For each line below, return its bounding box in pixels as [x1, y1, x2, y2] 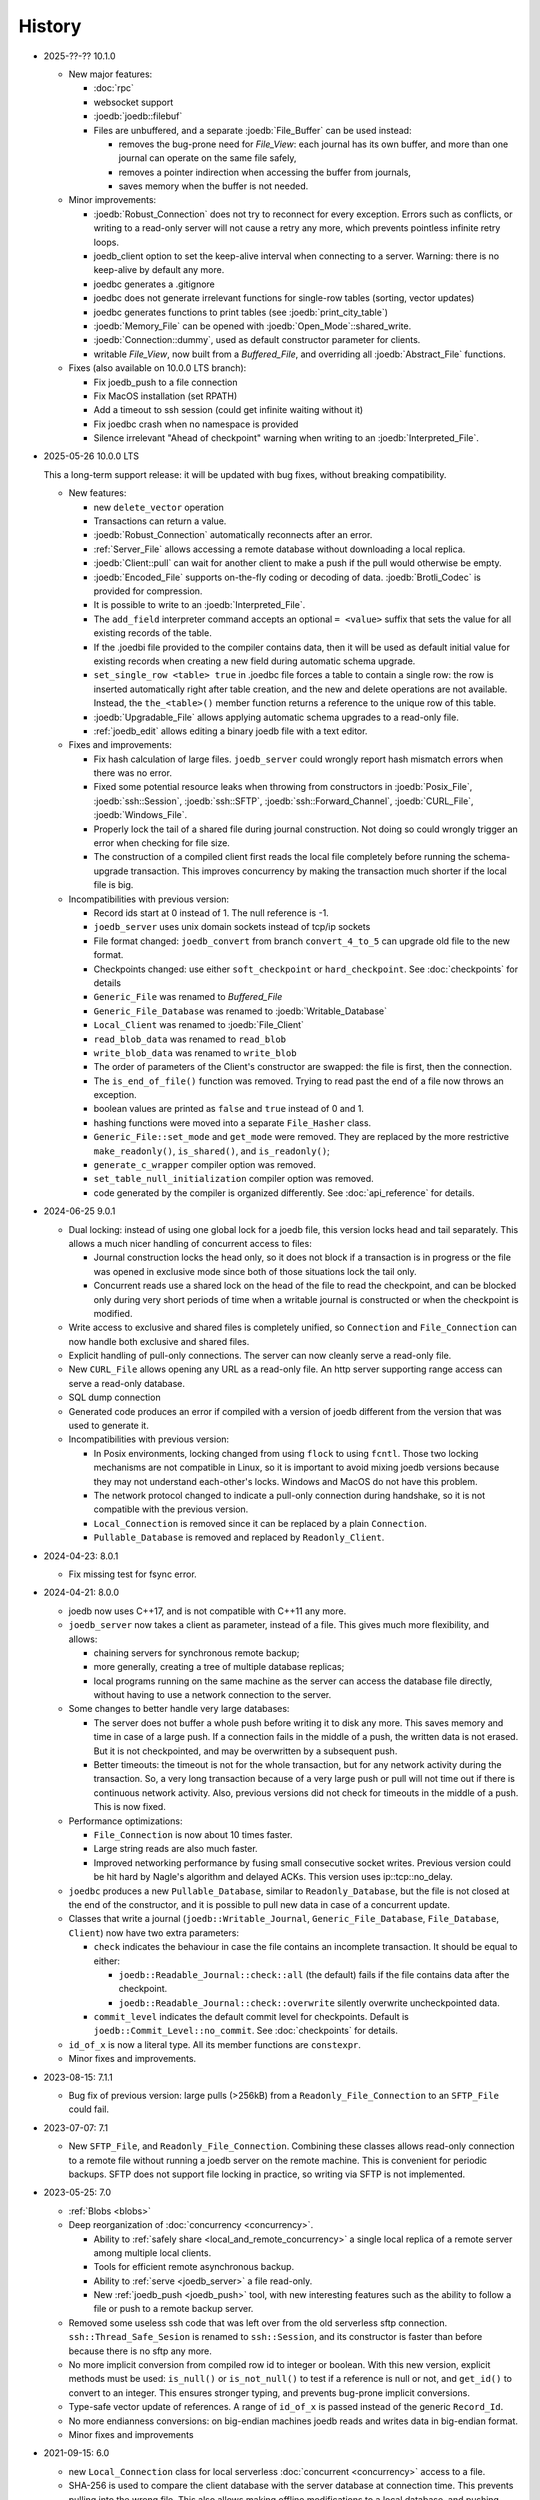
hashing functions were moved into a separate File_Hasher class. [93, 1116, 372, 1129]
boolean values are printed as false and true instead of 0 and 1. [93, 1103, 365, 1115]
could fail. [68, 2103, 110, 2115]
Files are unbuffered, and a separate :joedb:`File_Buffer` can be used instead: [93, 124, 412, 136]
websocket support [93, 96, 174, 108]
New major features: [68, 68, 153, 80]
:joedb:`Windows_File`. [93, 809, 188, 821]
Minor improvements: [68, 194, 157, 206]
